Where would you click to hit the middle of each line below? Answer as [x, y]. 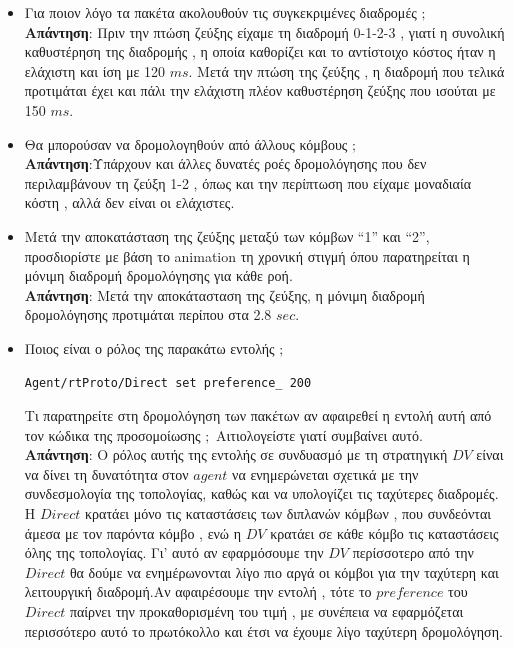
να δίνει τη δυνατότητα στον [106, 473]
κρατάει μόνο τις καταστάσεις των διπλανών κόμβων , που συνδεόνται [288, 513]
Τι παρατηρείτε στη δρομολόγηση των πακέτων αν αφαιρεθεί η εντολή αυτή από [258, 415]
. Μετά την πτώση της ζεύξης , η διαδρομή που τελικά [346, 70]
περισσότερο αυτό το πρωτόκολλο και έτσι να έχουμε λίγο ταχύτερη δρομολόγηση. [263, 630]
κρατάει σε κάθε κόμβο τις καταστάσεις [384, 532]
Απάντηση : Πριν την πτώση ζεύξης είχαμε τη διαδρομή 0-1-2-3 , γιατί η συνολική [264, 31]
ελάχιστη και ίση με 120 [94, 70]
